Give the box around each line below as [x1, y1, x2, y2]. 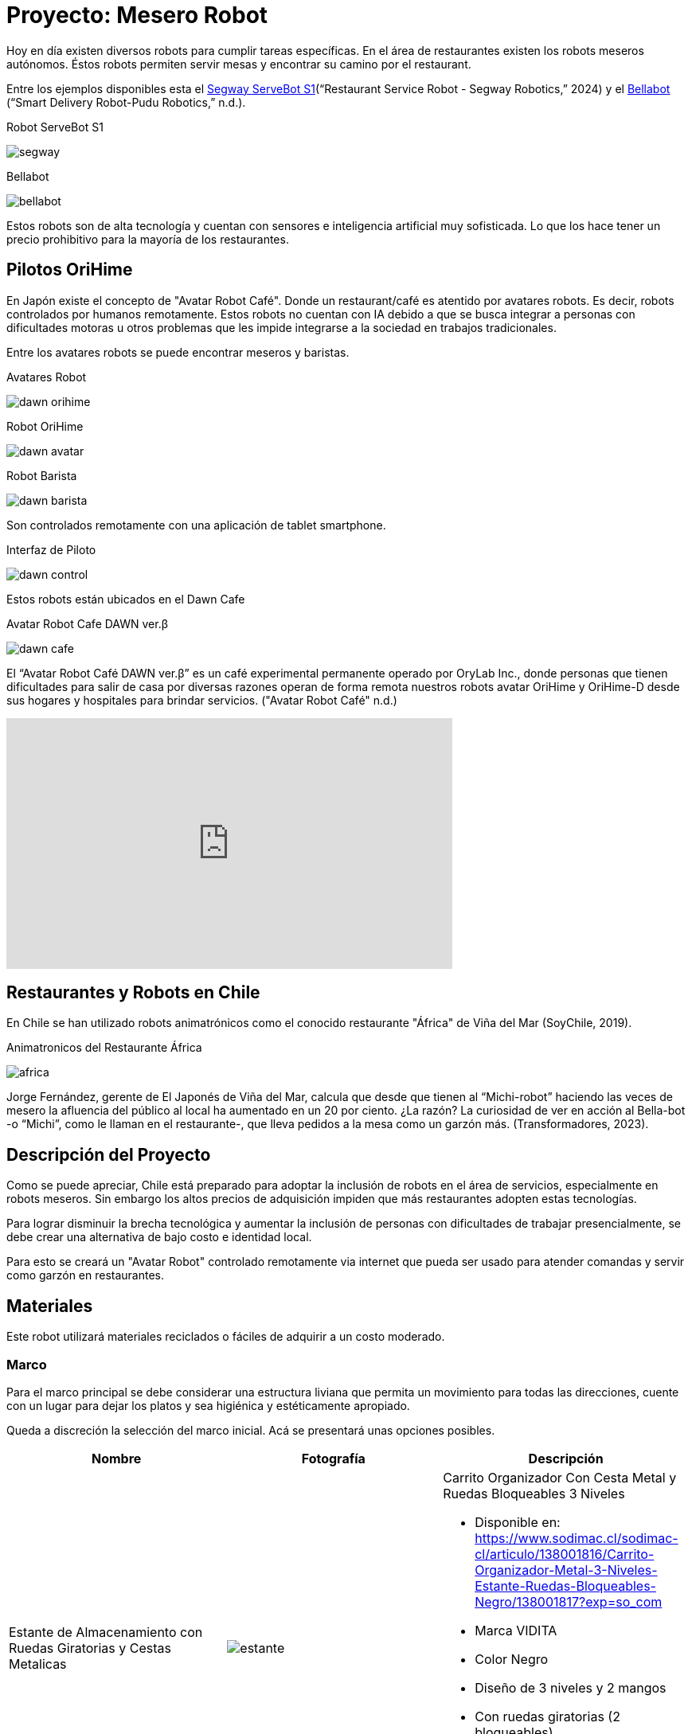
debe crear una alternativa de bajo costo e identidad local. [6, 1230, 312, 1244]
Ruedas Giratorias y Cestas [9, 1639, 171, 1656]
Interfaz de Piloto [6, 542, 96, 557]
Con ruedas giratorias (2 [475, 1708, 620, 1724]
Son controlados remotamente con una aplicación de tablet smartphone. [6, 517, 386, 532]
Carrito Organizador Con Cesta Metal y [443, 1469, 677, 1486]
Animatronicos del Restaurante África [6, 1041, 202, 1055]
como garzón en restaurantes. [6, 1268, 165, 1283]
